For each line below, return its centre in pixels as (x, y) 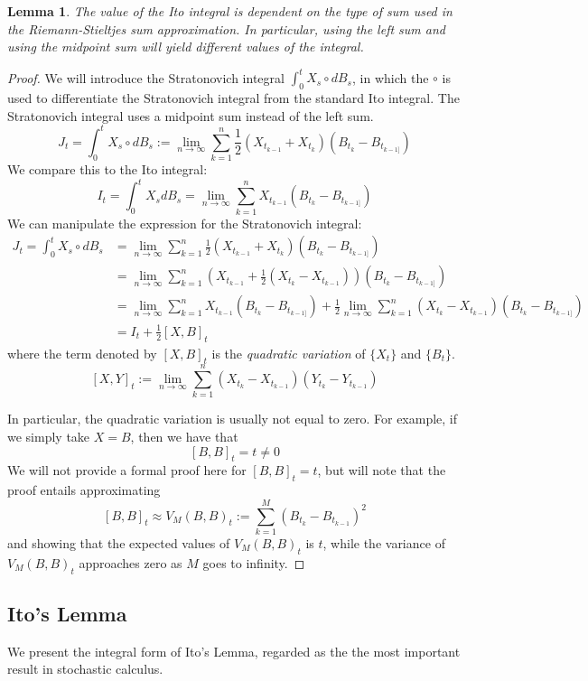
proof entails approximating (84, 490)
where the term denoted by (82, 353)
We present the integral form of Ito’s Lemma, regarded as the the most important (234, 651)
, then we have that (184, 437)
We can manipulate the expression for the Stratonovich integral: (185, 223)
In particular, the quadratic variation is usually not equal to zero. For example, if (233, 419)
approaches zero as (131, 562)
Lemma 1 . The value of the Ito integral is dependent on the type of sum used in (230, 11)
